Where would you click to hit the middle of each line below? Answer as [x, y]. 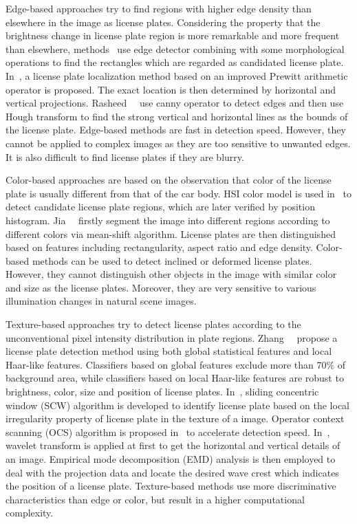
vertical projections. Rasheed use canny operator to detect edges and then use [175, 103]
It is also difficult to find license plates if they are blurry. [125, 156]
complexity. [30, 513]
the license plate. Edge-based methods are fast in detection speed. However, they [176, 130]
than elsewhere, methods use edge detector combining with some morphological [175, 48]
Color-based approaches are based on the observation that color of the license [169, 180]
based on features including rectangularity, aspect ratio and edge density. [159, 247]
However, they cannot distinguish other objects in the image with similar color [171, 274]
